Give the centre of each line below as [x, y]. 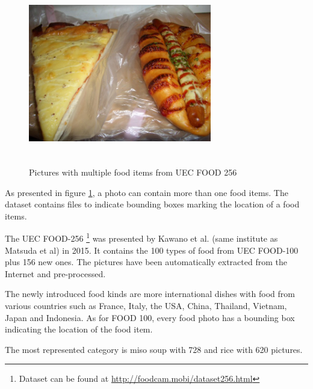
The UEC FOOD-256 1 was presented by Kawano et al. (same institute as [141, 237]
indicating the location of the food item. [79, 329]
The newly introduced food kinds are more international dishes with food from [150, 294]
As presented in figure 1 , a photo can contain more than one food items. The [147, 192]
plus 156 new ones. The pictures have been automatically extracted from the [146, 262]
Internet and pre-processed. [55, 273]
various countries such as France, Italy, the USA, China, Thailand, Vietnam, [146, 305]
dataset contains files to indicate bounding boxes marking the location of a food [152, 204]
